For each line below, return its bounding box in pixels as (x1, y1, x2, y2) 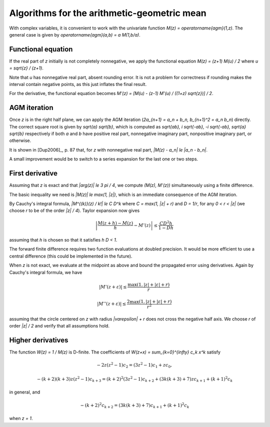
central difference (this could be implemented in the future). (9, 253, 132, 259)
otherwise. (9, 137, 31, 143)
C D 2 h (159, 219, 172, 226)
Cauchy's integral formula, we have (9, 269, 82, 275)
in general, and (9, 389, 40, 395)
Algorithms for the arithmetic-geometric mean (9, 7, 207, 18)
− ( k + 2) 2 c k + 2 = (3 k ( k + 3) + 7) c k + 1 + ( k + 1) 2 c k (80, 401, 189, 409)
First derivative (9, 169, 57, 177)
